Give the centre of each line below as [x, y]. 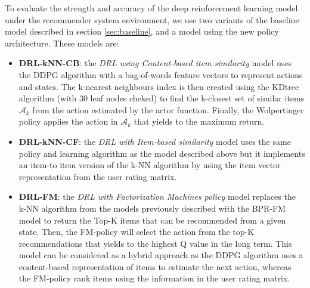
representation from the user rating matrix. [98, 176]
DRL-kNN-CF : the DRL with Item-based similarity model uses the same [155, 141]
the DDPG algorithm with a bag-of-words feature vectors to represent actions [161, 74]
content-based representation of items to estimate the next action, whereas [155, 266]
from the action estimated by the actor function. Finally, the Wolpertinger [168, 109]
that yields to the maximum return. [199, 121]
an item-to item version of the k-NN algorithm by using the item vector [150, 165]
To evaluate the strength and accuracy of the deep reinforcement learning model [151, 8]
